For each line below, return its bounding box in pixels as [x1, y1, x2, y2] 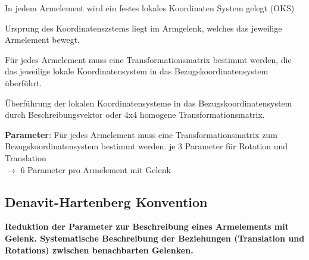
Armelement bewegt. [5, 33, 80, 46]
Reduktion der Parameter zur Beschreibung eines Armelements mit [5, 220, 289, 233]
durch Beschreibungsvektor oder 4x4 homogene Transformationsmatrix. [5, 108, 265, 121]
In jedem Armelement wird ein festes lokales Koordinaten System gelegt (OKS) [5, 2, 295, 14]
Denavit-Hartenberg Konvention [5, 192, 208, 211]
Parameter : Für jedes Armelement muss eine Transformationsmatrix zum [5, 128, 277, 140]
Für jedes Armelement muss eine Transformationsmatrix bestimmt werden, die [5, 53, 292, 65]
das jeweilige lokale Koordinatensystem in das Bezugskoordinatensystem [5, 65, 269, 77]
